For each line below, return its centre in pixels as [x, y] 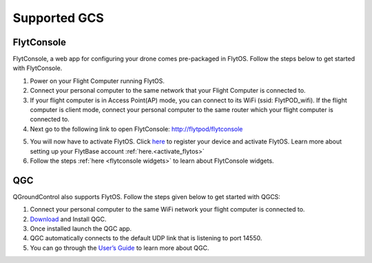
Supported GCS [59, 18]
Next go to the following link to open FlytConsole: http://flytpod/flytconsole [136, 129]
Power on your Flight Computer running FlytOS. [97, 81]
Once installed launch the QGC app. [81, 229]
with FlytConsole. [38, 68]
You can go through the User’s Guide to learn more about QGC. [120, 248]
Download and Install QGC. [68, 219]
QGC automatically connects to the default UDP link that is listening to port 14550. [146, 238]
